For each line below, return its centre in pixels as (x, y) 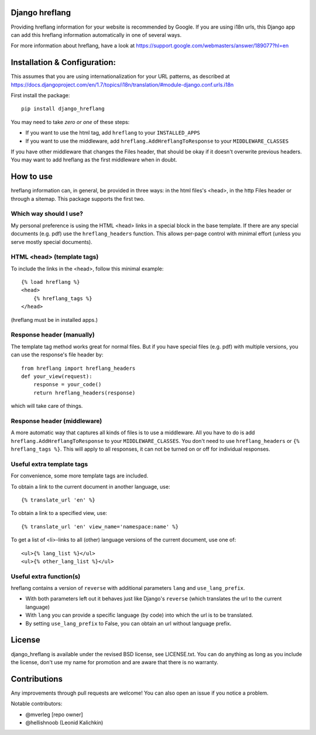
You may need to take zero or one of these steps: (70, 122)
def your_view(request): (57, 376)
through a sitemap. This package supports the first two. (78, 198)
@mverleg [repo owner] (54, 715)
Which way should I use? (47, 214)
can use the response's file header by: (57, 355)
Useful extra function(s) (46, 576)
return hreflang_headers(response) (84, 393)
